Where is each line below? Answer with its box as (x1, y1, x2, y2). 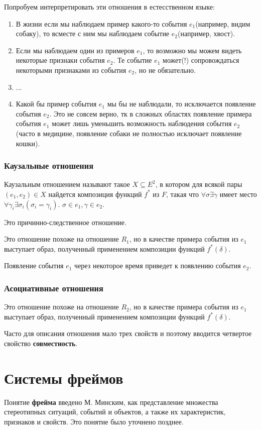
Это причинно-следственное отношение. (4, 217, 126, 227)
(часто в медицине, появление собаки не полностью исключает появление (16, 128, 242, 138)
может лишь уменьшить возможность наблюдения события (52, 118, 232, 129)
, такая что (166, 188, 199, 199)
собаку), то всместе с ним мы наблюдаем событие (16, 28, 170, 39)
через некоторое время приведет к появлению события (74, 260, 241, 271)
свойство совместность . (4, 338, 78, 348)
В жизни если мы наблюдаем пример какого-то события (16, 18, 187, 29)
